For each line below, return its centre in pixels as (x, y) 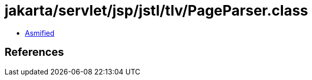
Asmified (40, 33)
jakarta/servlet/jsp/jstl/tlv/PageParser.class (157, 11)
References (34, 52)
